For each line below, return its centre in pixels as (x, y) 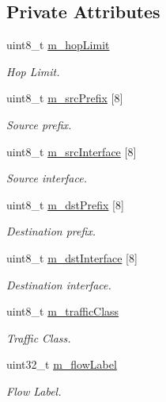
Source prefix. (39, 124)
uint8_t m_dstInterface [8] (72, 257)
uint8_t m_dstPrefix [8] (65, 204)
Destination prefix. (51, 231)
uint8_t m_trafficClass (63, 311)
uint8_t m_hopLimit (58, 45)
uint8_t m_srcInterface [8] (72, 151)
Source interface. (47, 178)
